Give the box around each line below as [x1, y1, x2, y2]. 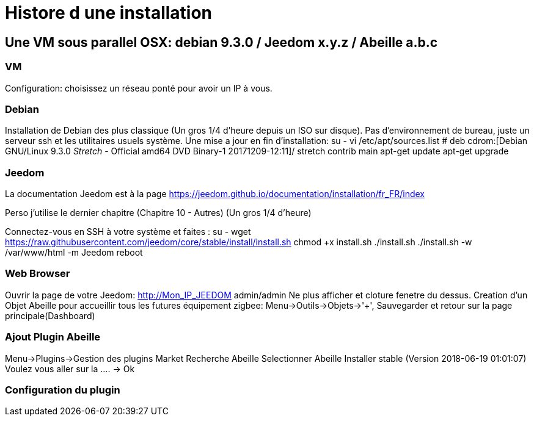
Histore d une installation [5, 2, 213, 23]
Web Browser [5, 267, 70, 280]
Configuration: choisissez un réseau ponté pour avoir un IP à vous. [5, 82, 272, 93]
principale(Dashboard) [5, 310, 95, 321]
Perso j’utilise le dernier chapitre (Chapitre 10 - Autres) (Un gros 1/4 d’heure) [5, 207, 312, 218]
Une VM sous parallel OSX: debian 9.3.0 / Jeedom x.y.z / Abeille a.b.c [5, 34, 438, 50]
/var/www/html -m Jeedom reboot [5, 247, 143, 258]
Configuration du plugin [5, 383, 120, 396]
